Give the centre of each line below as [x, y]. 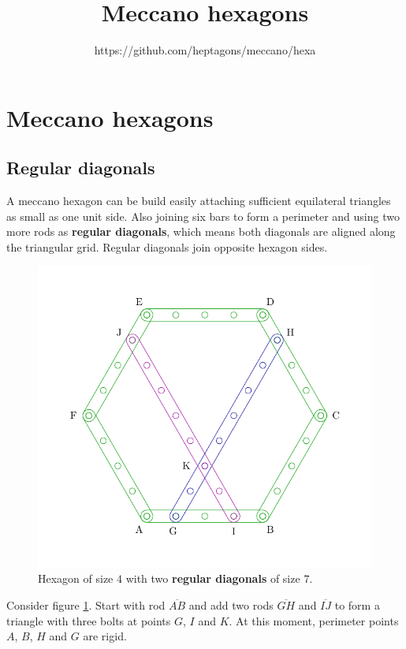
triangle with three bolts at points [89, 620]
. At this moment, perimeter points [314, 620]
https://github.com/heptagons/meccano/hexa [205, 50]
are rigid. [105, 636]
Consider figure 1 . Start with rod [86, 604]
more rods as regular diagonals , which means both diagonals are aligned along [201, 231]
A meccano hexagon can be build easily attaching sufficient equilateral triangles [199, 201]
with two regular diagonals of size [213, 578]
